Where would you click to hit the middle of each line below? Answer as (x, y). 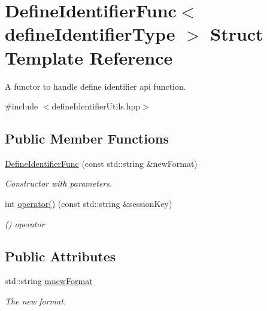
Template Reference (89, 57)
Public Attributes (60, 256)
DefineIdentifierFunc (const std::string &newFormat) (101, 163)
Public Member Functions (87, 138)
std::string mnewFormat (49, 281)
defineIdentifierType (90, 34)
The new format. (36, 301)
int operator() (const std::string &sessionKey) (89, 204)
